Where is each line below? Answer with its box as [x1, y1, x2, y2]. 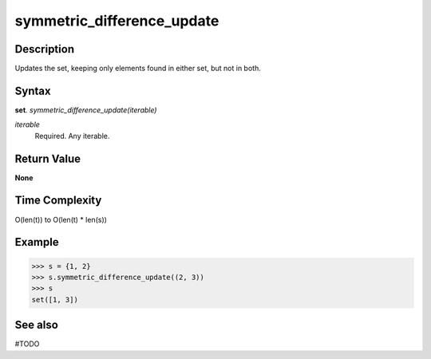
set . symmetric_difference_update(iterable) [14, 105, 157, 115]
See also [14, 318, 59, 332]
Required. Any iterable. [34, 131, 110, 140]
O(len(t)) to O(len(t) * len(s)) [14, 215, 108, 224]
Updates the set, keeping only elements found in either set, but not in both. [14, 64, 261, 73]
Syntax [14, 84, 51, 97]
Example [14, 235, 59, 249]
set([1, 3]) [31, 295, 79, 304]
